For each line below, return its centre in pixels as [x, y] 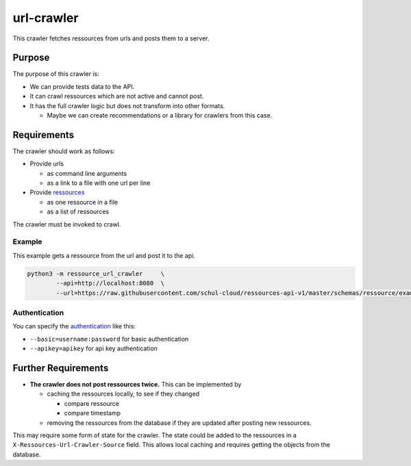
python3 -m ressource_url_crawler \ [96, 273]
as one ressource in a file [83, 202]
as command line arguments [87, 173]
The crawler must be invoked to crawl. [67, 224]
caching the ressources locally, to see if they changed [123, 394]
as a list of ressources [78, 211]
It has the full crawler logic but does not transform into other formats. [127, 105]
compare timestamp [92, 413]
